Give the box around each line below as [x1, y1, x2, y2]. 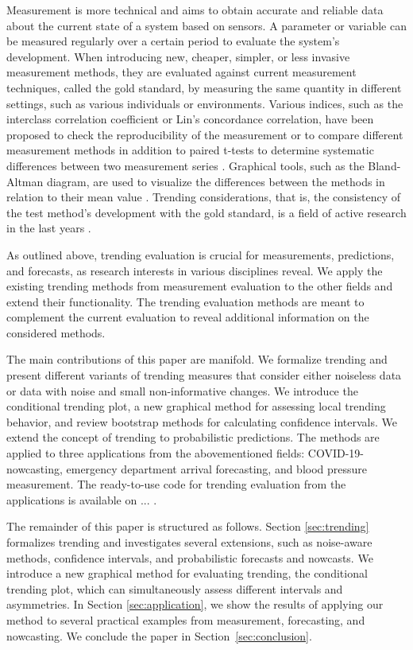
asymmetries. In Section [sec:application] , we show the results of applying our [6, 596, 384, 613]
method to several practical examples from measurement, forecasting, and [6, 611, 365, 628]
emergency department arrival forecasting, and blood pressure [66, 460, 368, 477]
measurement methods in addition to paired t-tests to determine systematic [6, 142, 374, 158]
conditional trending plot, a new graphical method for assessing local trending [6, 398, 386, 415]
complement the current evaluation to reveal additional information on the [6, 309, 369, 325]
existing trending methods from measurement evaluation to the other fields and [6, 278, 393, 294]
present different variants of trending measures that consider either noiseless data [6, 367, 402, 383]
